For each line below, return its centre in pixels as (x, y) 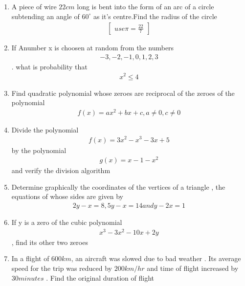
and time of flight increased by (193, 268)
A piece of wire (34, 6)
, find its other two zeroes (50, 242)
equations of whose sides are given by (67, 196)
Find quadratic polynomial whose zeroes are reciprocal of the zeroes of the (123, 93)
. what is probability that (49, 66)
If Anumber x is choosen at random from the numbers (93, 48)
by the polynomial (39, 150)
